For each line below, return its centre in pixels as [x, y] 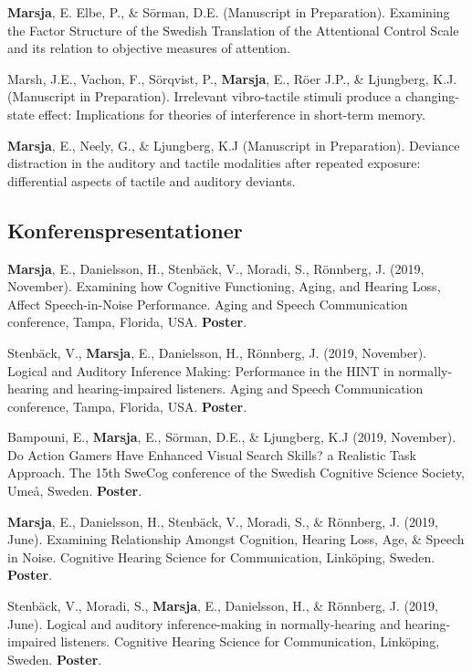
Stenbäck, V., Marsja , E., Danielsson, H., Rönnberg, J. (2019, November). [217, 352]
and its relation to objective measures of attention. [149, 48]
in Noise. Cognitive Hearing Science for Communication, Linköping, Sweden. [221, 556]
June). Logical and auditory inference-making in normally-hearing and [204, 623]
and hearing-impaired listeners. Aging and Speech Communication [238, 388]
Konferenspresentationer [125, 230]
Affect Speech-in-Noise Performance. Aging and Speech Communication [208, 304]
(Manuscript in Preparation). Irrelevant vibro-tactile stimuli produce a [205, 96]
